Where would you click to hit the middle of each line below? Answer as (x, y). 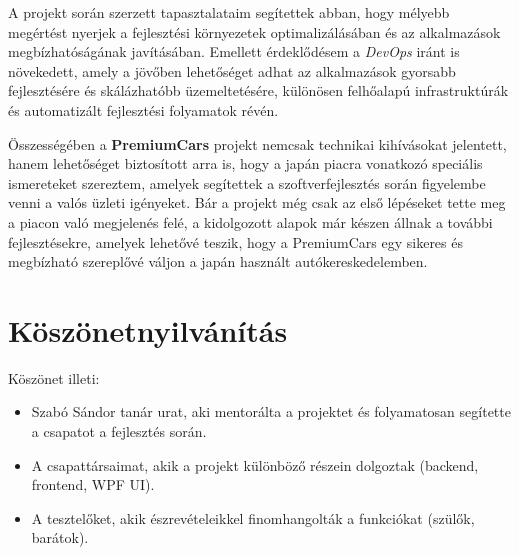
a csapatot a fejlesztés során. (119, 431)
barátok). (60, 537)
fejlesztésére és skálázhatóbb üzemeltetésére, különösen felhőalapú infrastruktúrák (258, 90)
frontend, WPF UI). (93, 484)
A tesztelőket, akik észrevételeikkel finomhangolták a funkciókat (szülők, (253, 517)
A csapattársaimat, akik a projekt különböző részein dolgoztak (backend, (255, 464)
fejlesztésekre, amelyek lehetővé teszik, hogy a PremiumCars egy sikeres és (235, 241)
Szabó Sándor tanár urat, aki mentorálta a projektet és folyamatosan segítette (271, 411)
